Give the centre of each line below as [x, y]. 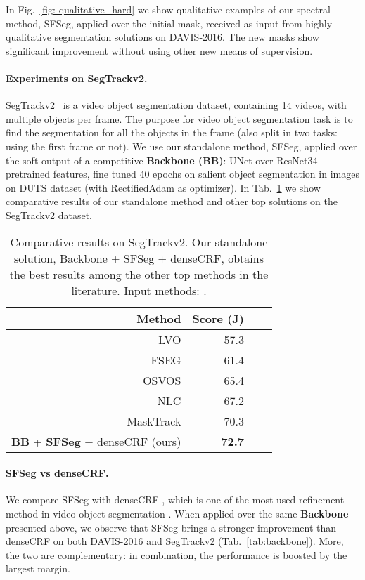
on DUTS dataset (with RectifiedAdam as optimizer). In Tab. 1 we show [163, 187]
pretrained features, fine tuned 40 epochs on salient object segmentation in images [182, 174]
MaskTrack [154, 421]
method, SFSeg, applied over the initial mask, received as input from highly [169, 23]
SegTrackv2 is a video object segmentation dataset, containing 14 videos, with [176, 105]
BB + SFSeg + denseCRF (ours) [96, 441]
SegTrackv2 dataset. [49, 215]
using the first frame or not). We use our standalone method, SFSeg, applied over [181, 146]
